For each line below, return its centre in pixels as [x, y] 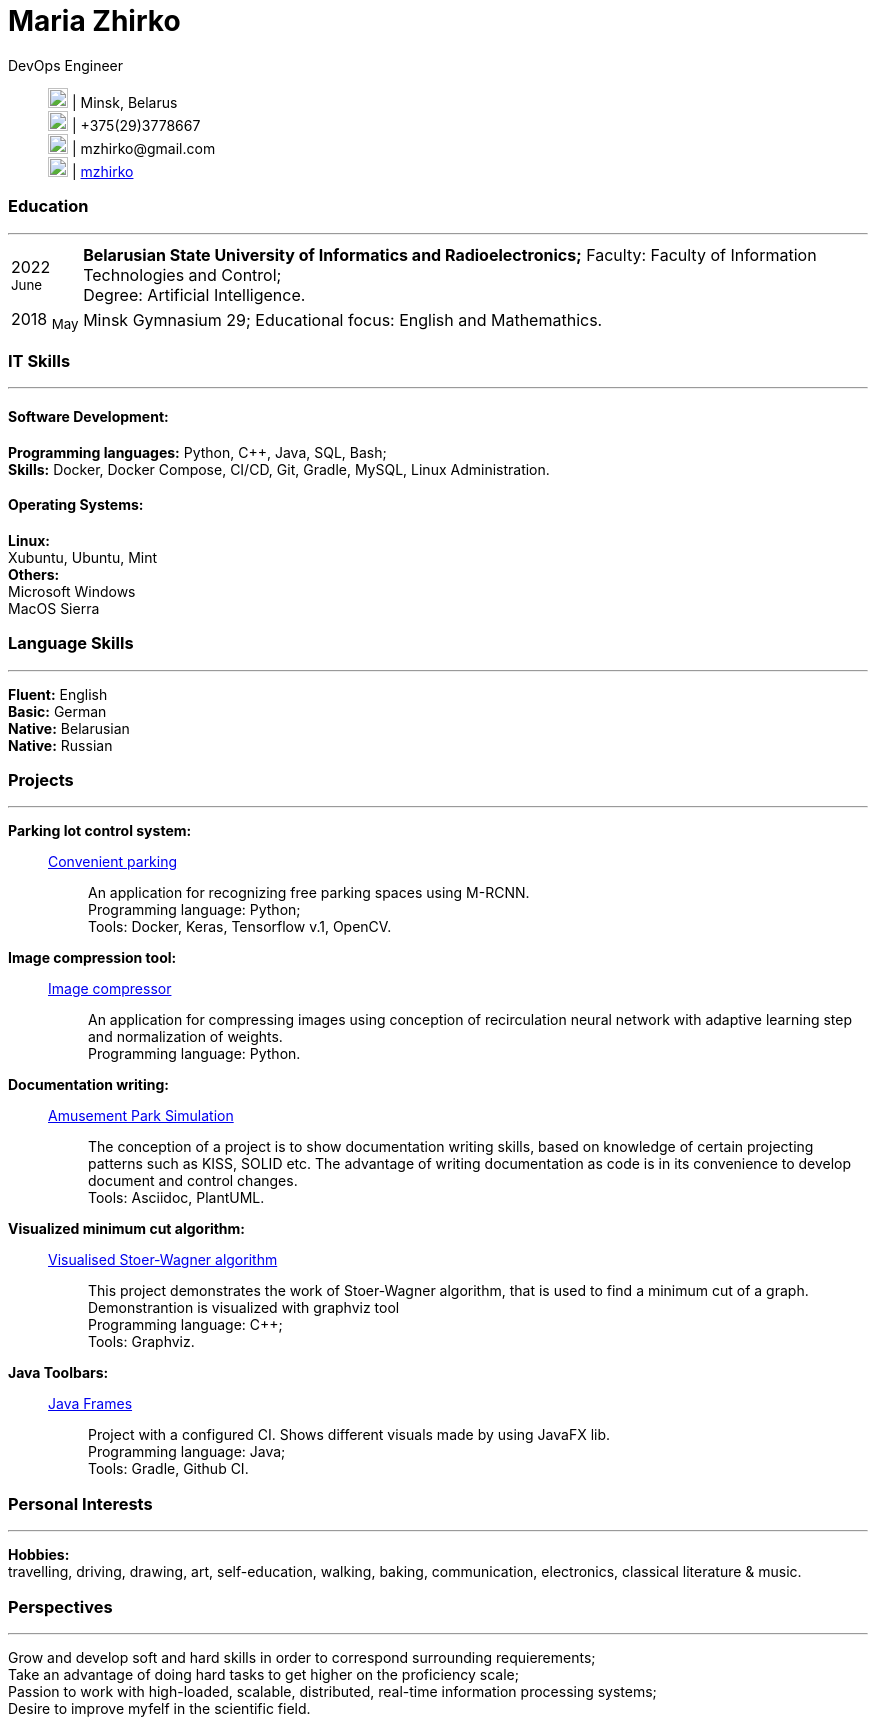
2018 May [45, 320]
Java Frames [90, 1404]
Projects [41, 780]
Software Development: [88, 417]
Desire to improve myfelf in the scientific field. [159, 1708]
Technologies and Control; [182, 274]
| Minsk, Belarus [124, 102]
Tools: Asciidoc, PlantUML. [176, 1198]
